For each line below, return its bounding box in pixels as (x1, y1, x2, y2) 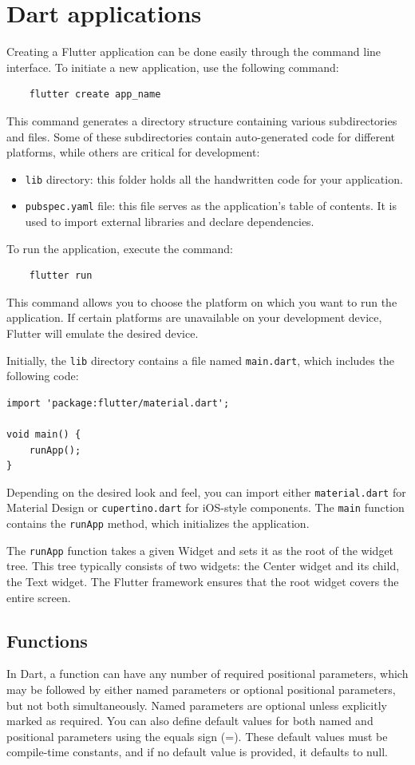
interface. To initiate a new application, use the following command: (6, 58, 339, 75)
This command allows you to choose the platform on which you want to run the (6, 293, 397, 310)
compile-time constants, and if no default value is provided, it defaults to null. (6, 743, 388, 760)
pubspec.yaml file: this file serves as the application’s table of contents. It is (25, 197, 397, 214)
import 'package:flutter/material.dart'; (6, 397, 230, 409)
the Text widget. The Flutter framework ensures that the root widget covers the (6, 573, 399, 589)
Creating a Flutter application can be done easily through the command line (6, 43, 381, 60)
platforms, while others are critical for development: (6, 144, 260, 161)
